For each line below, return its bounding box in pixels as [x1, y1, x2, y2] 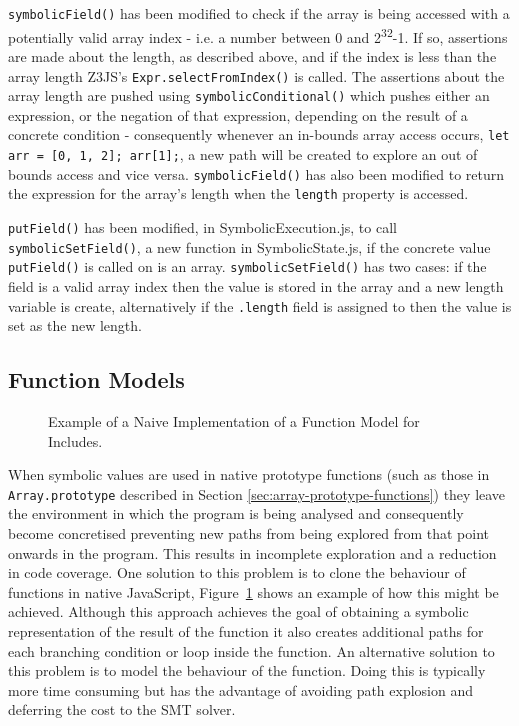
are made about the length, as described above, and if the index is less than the [8, 45, 497, 66]
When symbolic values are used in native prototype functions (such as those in [8, 464, 490, 485]
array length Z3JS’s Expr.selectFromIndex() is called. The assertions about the [8, 65, 505, 86]
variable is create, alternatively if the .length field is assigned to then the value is [8, 295, 512, 316]
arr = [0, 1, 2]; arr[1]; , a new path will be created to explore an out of [8, 144, 478, 165]
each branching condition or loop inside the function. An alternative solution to [8, 640, 495, 661]
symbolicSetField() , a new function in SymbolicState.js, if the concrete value [8, 236, 491, 257]
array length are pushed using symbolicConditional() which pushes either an [8, 85, 490, 106]
